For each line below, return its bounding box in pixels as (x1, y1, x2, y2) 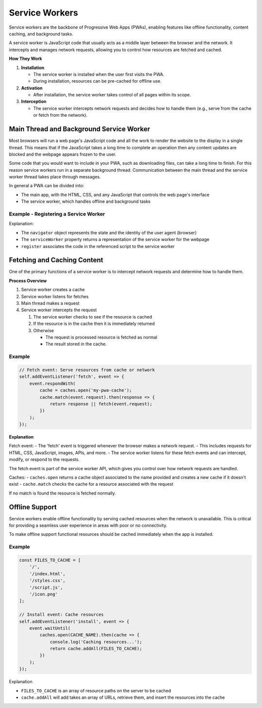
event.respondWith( (29, 381, 76, 386)
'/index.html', (29, 571, 65, 576)
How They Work (9, 56, 42, 62)
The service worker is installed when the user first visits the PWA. (33, 71, 164, 77)
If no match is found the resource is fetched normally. (9, 490, 116, 496)
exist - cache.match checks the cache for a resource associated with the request (9, 481, 174, 487)
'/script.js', (29, 584, 63, 590)
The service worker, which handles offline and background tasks (21, 198, 150, 204)
